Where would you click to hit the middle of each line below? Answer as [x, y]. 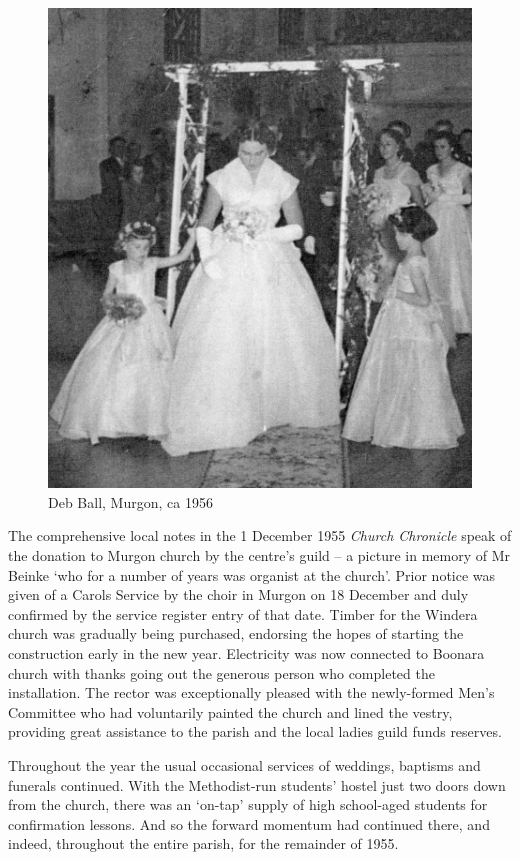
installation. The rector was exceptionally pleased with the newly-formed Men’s [251, 692]
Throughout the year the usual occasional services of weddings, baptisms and [244, 765]
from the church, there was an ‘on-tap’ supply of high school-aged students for [248, 804]
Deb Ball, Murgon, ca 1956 [130, 501]
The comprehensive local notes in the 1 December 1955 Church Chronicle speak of [260, 535]
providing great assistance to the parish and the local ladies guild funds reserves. [255, 731]
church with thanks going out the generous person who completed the [221, 672]
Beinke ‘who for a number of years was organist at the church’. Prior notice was [252, 574]
